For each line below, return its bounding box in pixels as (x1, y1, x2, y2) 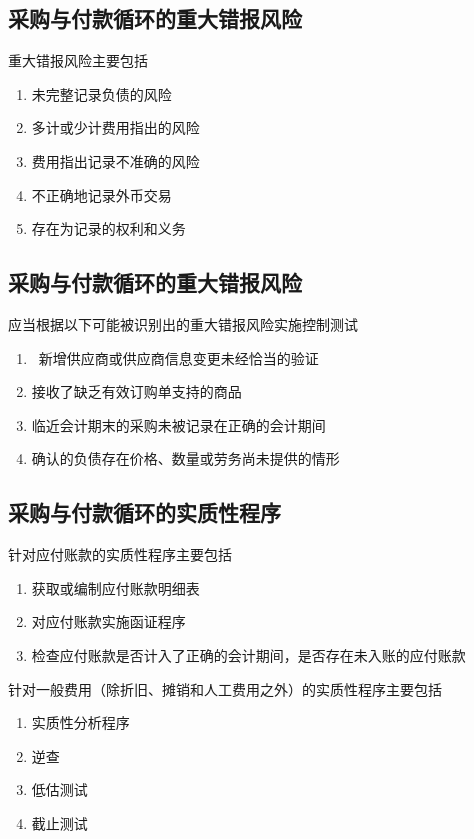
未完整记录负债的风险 (31, 83, 172, 104)
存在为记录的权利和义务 (31, 218, 186, 239)
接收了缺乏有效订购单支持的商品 (31, 381, 242, 402)
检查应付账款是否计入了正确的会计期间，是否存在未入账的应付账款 (31, 644, 466, 665)
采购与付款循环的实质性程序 (8, 497, 281, 528)
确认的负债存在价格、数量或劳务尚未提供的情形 (31, 448, 340, 469)
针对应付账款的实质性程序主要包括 (8, 544, 232, 565)
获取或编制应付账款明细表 (31, 577, 200, 598)
